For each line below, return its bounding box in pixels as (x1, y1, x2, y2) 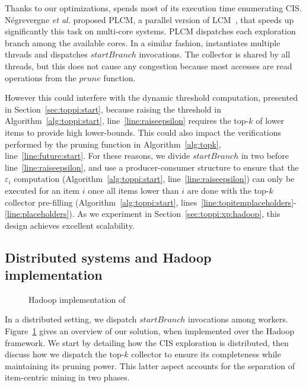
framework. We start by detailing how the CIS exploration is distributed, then (5, 336, 289, 348)
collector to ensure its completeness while (131, 348, 281, 360)
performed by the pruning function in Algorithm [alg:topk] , (5, 137, 221, 150)
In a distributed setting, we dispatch (5, 313, 137, 325)
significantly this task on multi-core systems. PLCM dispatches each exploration (5, 25, 296, 37)
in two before (241, 149, 289, 162)
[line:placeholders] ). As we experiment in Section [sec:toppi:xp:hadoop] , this (5, 207, 280, 220)
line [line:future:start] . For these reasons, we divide (5, 149, 190, 162)
